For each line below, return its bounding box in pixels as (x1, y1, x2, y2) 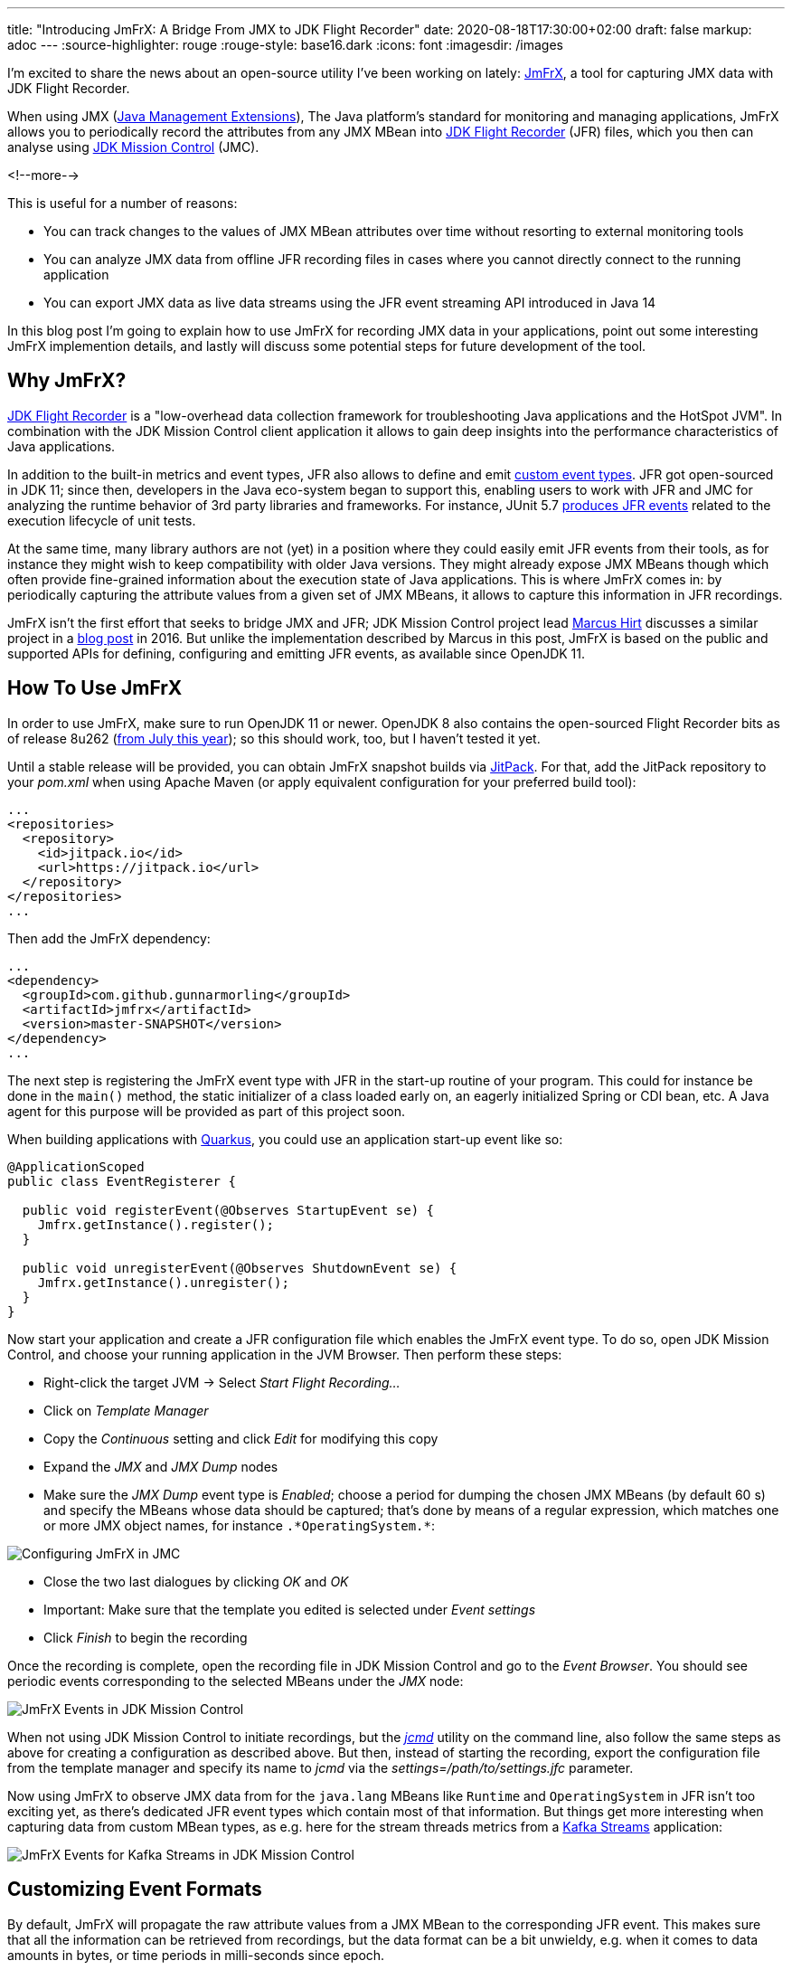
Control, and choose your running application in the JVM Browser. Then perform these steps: (7, 1346, 562, 1362)
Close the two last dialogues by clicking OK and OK (43, 1573, 349, 1589)
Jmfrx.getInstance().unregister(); (37, 1274, 289, 1290)
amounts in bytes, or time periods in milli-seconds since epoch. (7, 1946, 385, 1963)
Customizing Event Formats (7, 1878, 262, 1901)
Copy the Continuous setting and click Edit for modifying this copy (43, 1430, 438, 1446)
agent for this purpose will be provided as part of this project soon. (7, 1103, 406, 1119)
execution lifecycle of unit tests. (7, 512, 196, 528)
